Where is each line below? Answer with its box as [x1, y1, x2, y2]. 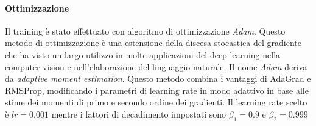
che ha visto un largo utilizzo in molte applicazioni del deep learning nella [5, 48, 281, 61]
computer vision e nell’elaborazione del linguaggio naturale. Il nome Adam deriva [5, 60, 307, 73]
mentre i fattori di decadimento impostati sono [51, 107, 226, 120]
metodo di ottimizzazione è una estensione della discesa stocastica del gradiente [5, 36, 301, 49]
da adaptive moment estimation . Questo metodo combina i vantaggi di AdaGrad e [5, 72, 311, 85]
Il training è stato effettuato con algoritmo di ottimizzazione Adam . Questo [5, 24, 286, 37]
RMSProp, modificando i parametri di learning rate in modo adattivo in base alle [5, 84, 309, 96]
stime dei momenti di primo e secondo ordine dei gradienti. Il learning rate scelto [5, 96, 307, 108]
